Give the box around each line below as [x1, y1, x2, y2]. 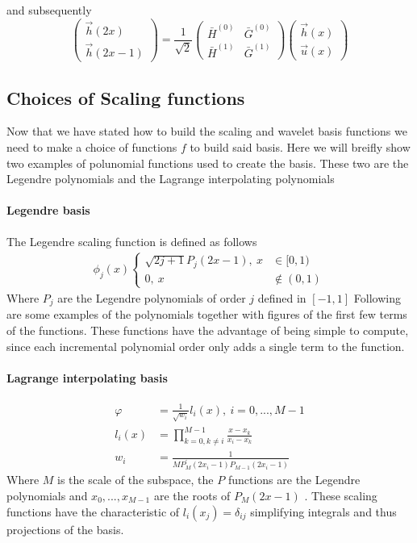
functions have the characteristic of [6, 503, 180, 520]
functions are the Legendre [227, 471, 361, 488]
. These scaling [304, 487, 377, 503]
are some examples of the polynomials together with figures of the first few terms [6, 306, 407, 323]
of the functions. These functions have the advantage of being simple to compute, [6, 322, 409, 339]
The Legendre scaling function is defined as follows [6, 232, 257, 249]
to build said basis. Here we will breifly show [190, 138, 411, 155]
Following [353, 289, 401, 306]
